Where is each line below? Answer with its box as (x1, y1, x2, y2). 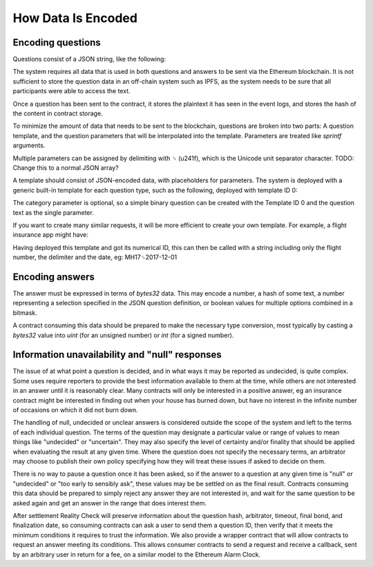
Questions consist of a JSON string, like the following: (12, 55, 166, 64)
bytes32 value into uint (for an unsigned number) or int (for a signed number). (12, 331, 234, 339)
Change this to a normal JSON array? (12, 163, 119, 172)
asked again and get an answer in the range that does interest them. (12, 499, 207, 507)
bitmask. (12, 308, 37, 317)
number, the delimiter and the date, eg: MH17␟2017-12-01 (12, 253, 178, 262)
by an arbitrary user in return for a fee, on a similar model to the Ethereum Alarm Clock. (12, 550, 261, 559)
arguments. (12, 142, 46, 150)
